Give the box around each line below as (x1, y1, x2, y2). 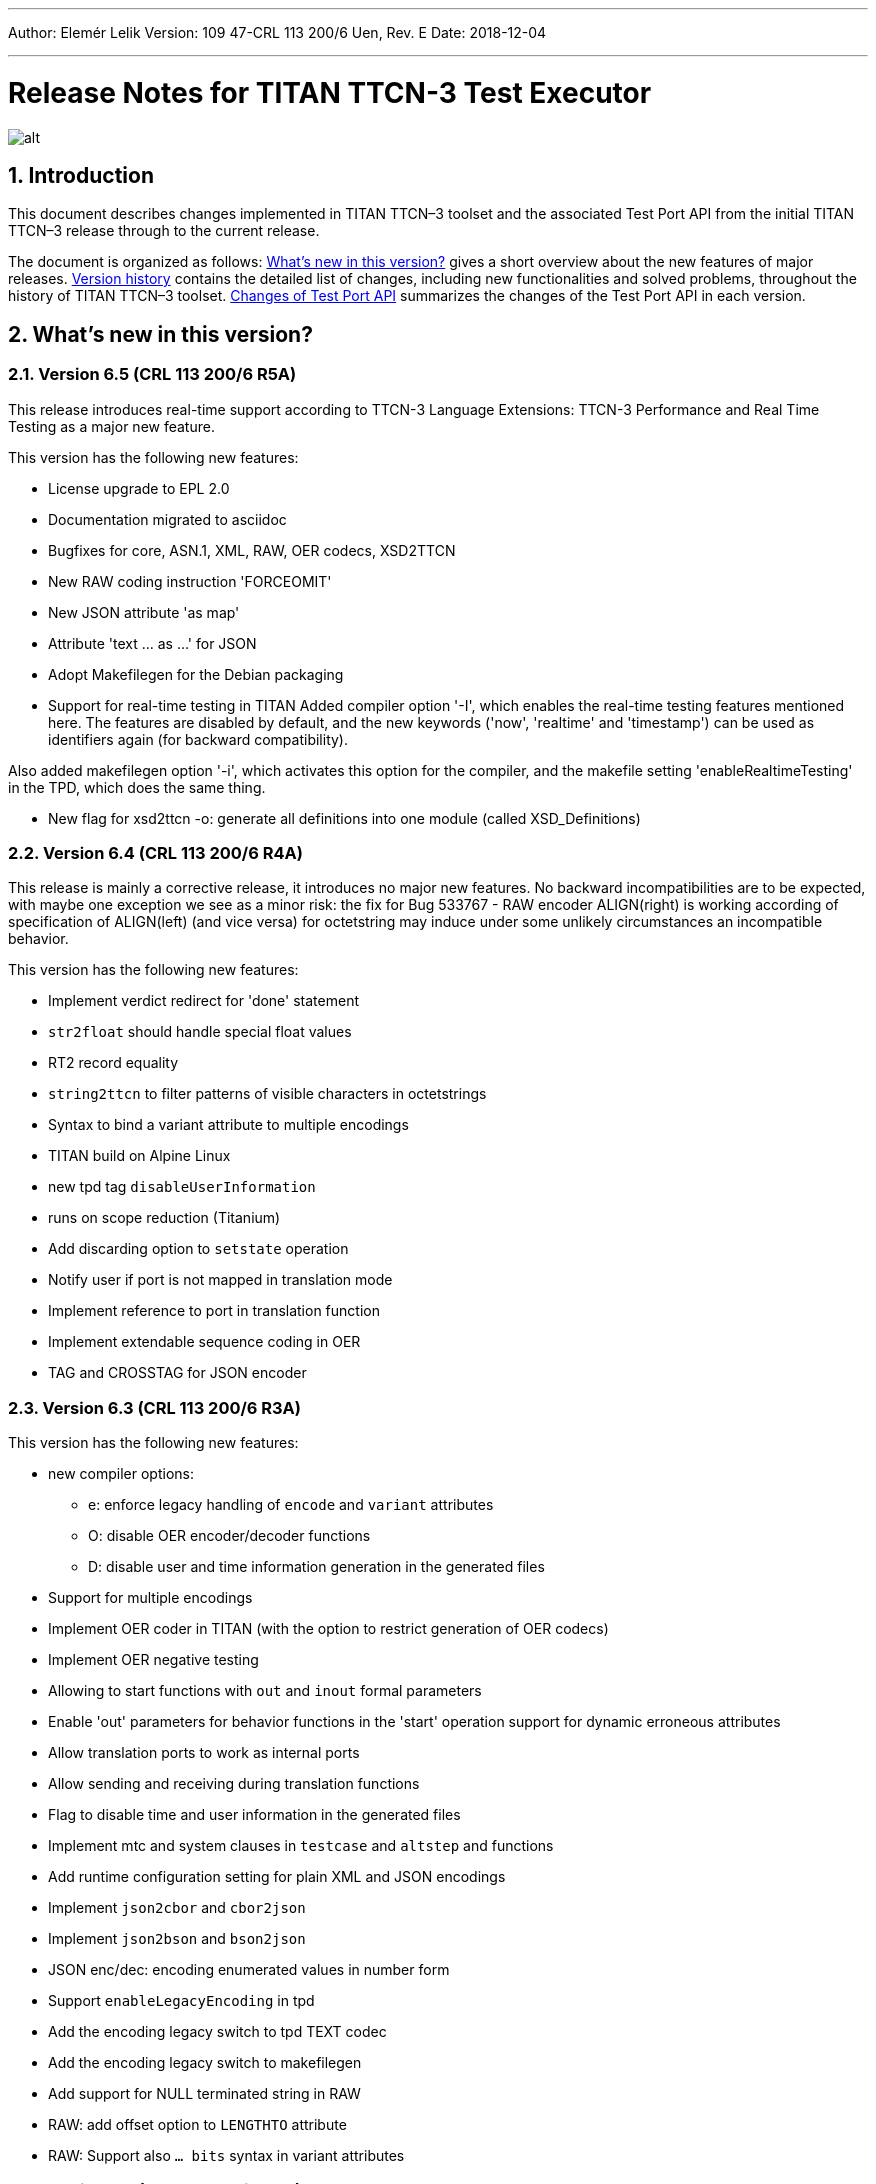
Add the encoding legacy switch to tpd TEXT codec (48, 2023, 387, 2041)
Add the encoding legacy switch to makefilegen (48, 2054, 362, 2072)
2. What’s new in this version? (8, 321, 313, 347)
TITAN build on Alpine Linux (48, 1147, 231, 1165)
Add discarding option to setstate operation (48, 1240, 349, 1258)
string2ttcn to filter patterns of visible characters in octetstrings (48, 1085, 487, 1103)
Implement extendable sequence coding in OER (48, 1333, 361, 1351)
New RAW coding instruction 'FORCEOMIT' (48, 572, 332, 590)
